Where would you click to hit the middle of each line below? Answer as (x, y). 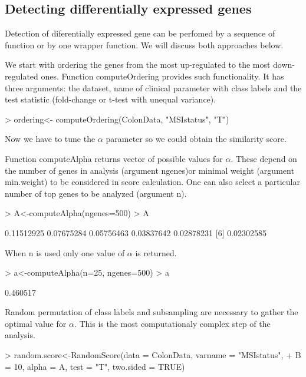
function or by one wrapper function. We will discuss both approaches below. (144, 44)
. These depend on (264, 158)
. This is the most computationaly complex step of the (172, 323)
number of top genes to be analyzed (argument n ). (96, 193)
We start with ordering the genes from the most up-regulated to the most (138, 65)
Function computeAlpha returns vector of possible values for (114, 158)
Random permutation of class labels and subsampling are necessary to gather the (152, 312)
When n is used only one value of (65, 252)
